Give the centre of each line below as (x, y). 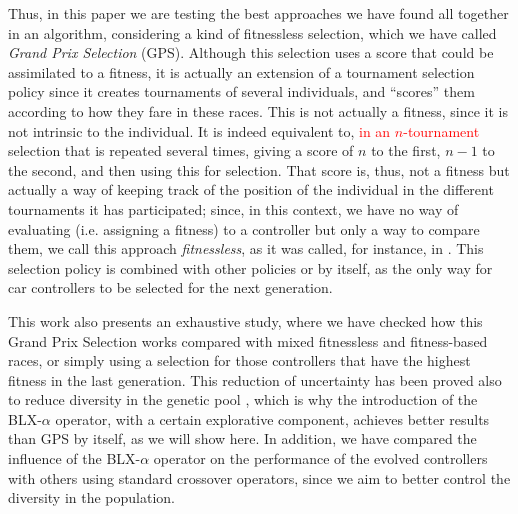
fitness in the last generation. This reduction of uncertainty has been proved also (255, 379)
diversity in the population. (91, 497)
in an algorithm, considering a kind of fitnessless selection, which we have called (252, 32)
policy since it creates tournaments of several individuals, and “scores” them (241, 91)
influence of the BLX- (74, 458)
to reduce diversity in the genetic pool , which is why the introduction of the (243, 399)
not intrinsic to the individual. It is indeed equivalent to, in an (199, 130)
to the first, (406, 150)
